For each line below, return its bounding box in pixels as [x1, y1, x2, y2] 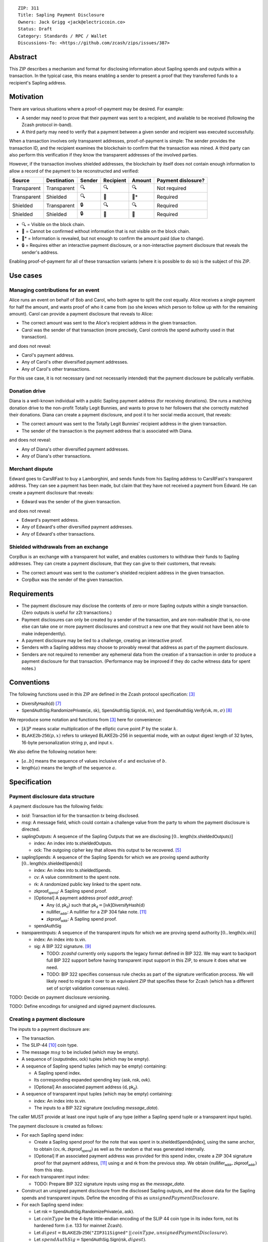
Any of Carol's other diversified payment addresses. [21, 359, 129, 365]
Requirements [9, 589, 54, 598]
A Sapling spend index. [34, 1070, 81, 1076]
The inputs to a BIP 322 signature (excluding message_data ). [34, 1104, 159, 1110]
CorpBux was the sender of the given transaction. [21, 577, 124, 583]
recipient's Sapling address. [9, 79, 67, 85]
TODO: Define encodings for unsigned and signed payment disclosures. [9, 1004, 156, 1009]
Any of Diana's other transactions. [21, 453, 91, 459]
